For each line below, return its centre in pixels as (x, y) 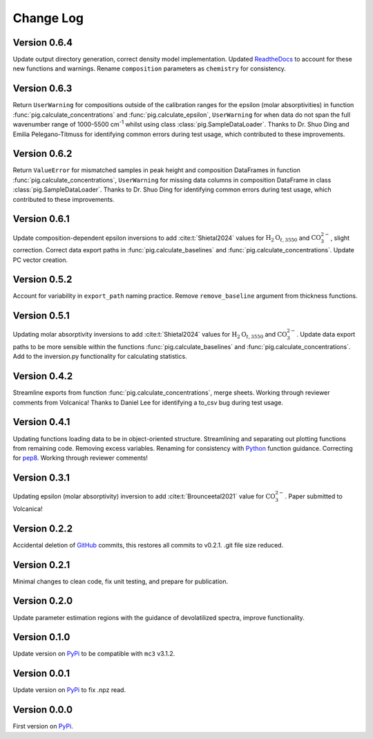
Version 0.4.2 (43, 376)
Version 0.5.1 (41, 316)
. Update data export (326, 335)
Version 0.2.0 (43, 601)
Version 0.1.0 (41, 637)
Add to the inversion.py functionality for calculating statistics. (100, 357)
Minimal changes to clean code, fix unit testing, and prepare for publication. (121, 581)
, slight (340, 238)
